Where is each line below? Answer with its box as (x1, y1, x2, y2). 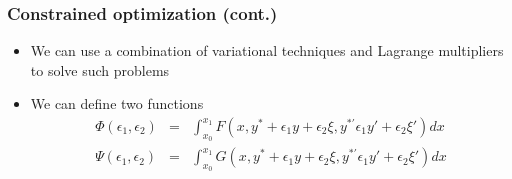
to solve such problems (30, 59, 170, 80)
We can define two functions (30, 93, 204, 114)
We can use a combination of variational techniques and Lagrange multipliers (30, 40, 504, 61)
